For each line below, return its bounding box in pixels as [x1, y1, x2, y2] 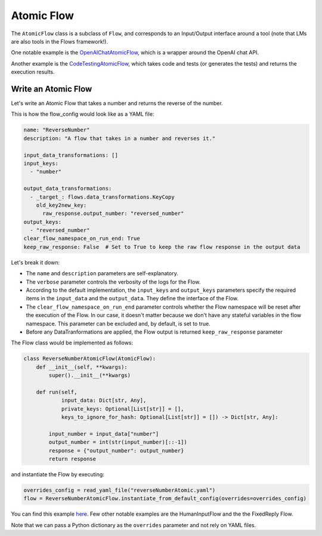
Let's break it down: [11, 258, 60, 266]
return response [48, 455, 97, 463]
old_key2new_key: [36, 202, 87, 208]
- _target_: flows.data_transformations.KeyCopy [30, 193, 175, 200]
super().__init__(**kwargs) [48, 372, 131, 379]
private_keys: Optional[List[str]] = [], [61, 405, 184, 412]
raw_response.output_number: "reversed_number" [42, 210, 184, 217]
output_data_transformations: [23, 185, 112, 192]
